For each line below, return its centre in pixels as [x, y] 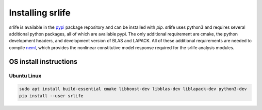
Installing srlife [40, 13]
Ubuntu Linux [25, 75]
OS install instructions [43, 62]
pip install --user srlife [51, 96]
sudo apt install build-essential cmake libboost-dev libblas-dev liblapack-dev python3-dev [133, 89]
